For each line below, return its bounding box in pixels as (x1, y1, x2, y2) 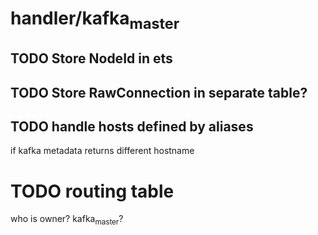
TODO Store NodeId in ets (10, 50, 173, 67)
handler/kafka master (10, 7, 180, 33)
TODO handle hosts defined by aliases (10, 118, 254, 135)
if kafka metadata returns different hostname (10, 145, 195, 157)
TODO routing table (10, 180, 175, 202)
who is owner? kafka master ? (10, 213, 124, 227)
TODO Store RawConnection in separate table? (10, 84, 308, 101)
